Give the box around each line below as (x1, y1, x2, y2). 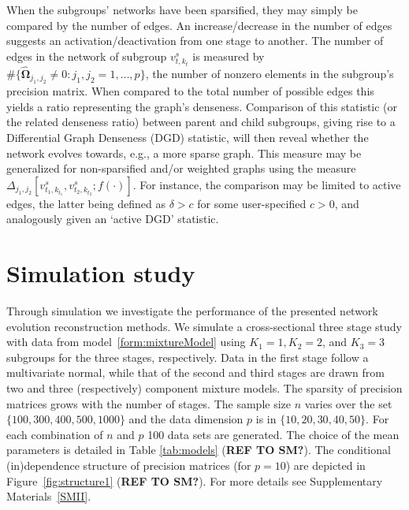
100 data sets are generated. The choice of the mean (147, 426, 400, 442)
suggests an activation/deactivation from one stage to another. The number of (6, 32, 384, 49)
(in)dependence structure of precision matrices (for (6, 457, 251, 474)
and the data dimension (128, 411, 244, 427)
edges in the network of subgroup (6, 47, 167, 64)
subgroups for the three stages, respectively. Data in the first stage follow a (6, 348, 369, 365)
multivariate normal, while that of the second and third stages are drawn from (6, 364, 385, 381)
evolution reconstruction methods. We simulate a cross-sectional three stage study (6, 318, 403, 334)
